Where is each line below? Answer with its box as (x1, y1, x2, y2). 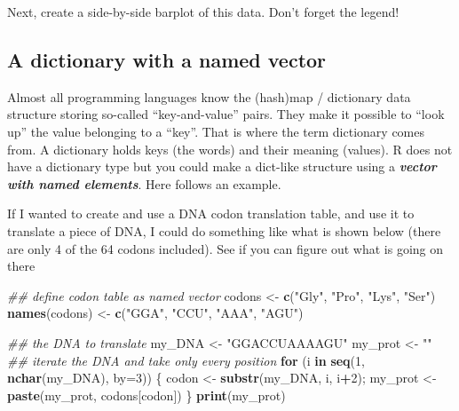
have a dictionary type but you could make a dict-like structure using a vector (7, 157, 437, 176)
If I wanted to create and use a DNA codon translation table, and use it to (7, 204, 415, 223)
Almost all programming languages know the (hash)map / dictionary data (7, 87, 411, 106)
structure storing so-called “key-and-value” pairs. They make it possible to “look (7, 105, 445, 123)
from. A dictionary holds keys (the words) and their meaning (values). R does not (7, 139, 453, 158)
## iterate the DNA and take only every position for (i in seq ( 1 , (7, 351, 365, 369)
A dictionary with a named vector (7, 45, 327, 73)
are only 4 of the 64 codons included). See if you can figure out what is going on (7, 239, 444, 257)
